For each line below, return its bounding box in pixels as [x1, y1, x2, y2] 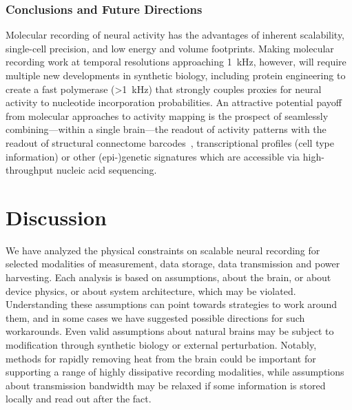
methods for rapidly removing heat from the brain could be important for [6, 351, 316, 365]
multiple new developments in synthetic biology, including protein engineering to [6, 68, 346, 82]
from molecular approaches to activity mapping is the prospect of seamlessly [6, 108, 329, 123]
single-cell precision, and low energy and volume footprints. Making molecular [6, 41, 334, 55]
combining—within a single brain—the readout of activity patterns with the [6, 122, 327, 136]
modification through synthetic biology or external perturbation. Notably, [6, 338, 317, 352]
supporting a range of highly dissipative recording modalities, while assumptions [6, 365, 344, 379]
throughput [6, 163, 54, 177]
